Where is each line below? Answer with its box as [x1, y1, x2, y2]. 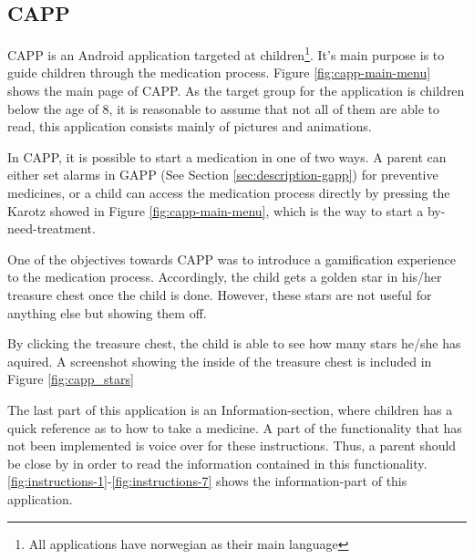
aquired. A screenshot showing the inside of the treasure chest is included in [7, 351, 432, 370]
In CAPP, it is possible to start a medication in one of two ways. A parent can [7, 147, 447, 166]
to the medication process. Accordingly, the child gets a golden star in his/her [7, 267, 442, 286]
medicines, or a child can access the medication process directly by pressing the [7, 183, 450, 202]
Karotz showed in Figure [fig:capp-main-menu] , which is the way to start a [7, 201, 424, 220]
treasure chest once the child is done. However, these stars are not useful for [7, 285, 432, 304]
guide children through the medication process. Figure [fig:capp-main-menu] [7, 63, 431, 82]
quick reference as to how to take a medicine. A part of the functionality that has [7, 418, 462, 437]
